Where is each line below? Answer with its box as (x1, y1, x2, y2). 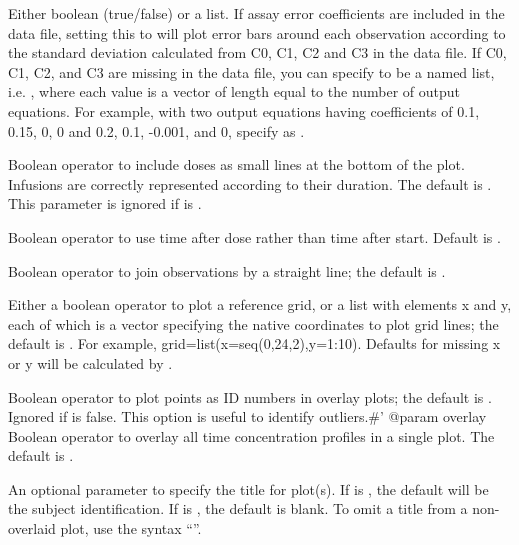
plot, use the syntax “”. (60, 518, 202, 539)
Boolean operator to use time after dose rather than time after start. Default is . (8, 226, 501, 247)
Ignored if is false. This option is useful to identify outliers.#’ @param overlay (8, 406, 487, 427)
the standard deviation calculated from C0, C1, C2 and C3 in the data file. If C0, (8, 42, 507, 63)
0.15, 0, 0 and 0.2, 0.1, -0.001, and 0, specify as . (8, 120, 305, 141)
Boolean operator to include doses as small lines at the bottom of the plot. (8, 154, 465, 175)
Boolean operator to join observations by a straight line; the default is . (8, 260, 446, 281)
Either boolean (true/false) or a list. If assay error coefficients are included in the (8, 3, 505, 23)
